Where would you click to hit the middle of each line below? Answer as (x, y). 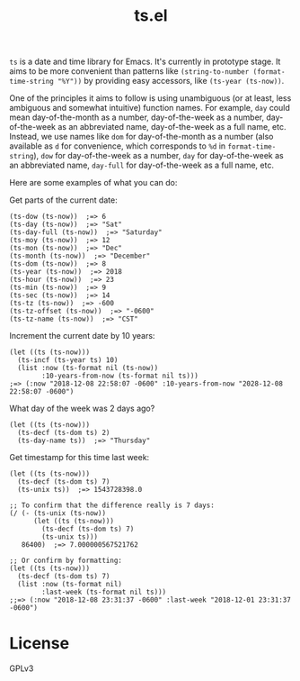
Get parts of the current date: (64, 200)
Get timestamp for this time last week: (79, 458)
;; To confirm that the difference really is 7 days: (112, 505)
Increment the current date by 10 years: (82, 336)
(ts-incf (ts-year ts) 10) (68, 360)
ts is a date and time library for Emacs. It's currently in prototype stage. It (145, 62)
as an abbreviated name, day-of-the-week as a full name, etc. (172, 127)
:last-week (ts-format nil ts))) (104, 592)
